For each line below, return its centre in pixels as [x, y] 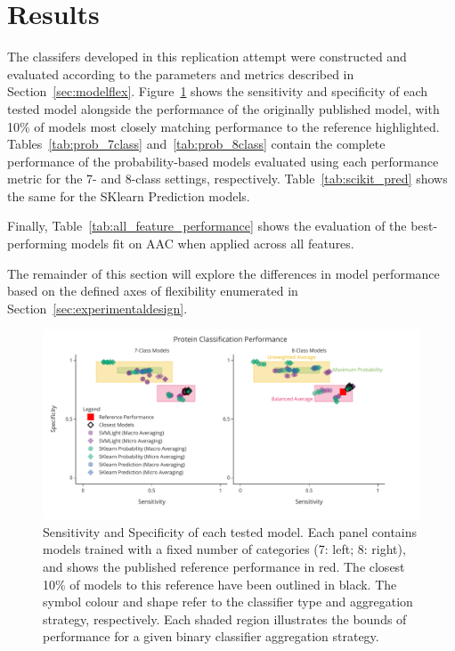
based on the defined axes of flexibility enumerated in [153, 291]
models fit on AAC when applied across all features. [212, 244]
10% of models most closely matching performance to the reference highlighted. [223, 126]
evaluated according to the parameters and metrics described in [181, 73]
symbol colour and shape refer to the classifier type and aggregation [228, 602]
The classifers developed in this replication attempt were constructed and [207, 57]
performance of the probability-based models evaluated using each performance [223, 161]
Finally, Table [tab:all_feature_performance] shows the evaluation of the [207, 226]
